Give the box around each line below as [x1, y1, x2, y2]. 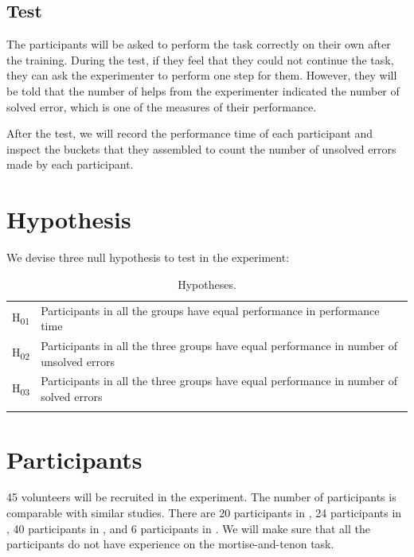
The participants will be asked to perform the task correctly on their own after [6, 36, 391, 53]
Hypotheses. [178, 275, 236, 292]
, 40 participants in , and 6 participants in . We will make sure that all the [6, 520, 370, 536]
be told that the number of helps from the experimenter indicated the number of [6, 82, 400, 99]
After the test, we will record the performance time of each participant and [6, 125, 373, 142]
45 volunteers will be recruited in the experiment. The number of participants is [6, 489, 396, 505]
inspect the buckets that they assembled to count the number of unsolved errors [6, 140, 396, 157]
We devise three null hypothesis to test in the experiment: [6, 249, 290, 266]
